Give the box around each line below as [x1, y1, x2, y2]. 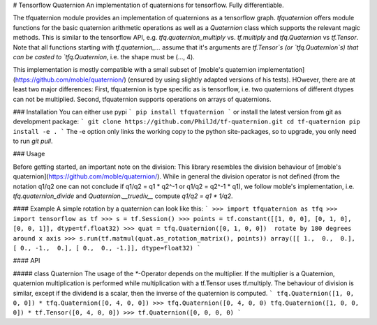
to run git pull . [13, 137, 53, 146]
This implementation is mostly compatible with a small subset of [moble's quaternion [13, 66, 257, 74]
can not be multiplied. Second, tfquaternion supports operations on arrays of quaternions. [13, 95, 272, 103]
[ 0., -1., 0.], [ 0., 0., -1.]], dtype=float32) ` [13, 244, 201, 252]
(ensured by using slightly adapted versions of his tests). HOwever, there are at [128, 75, 355, 84]
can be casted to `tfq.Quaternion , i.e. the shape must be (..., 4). [13, 52, 195, 61]
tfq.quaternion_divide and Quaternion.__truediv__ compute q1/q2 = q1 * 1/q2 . [13, 192, 233, 200]
